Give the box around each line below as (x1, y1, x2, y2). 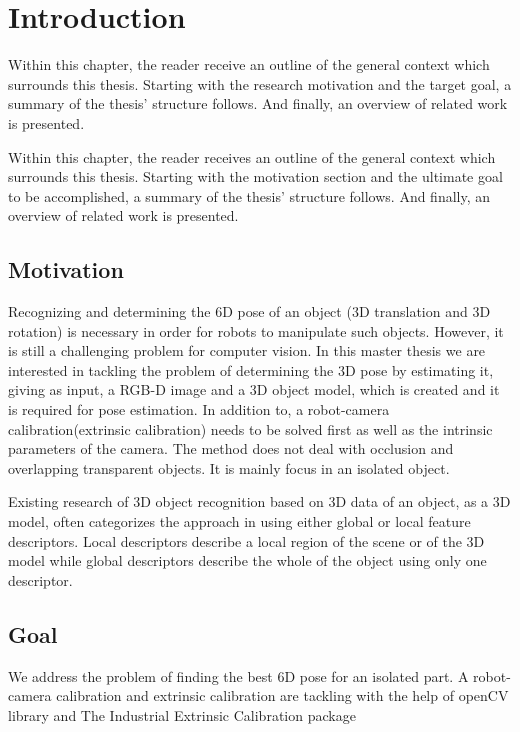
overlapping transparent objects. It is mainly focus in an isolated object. (8, 457, 450, 478)
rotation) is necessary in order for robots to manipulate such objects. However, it (8, 320, 504, 341)
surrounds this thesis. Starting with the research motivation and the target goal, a (8, 73, 512, 94)
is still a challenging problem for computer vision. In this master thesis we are (8, 340, 486, 361)
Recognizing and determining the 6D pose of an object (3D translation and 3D (8, 301, 491, 322)
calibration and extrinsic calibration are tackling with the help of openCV (56, 685, 509, 706)
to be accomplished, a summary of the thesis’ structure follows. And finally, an (8, 185, 491, 206)
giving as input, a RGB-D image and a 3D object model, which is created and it (8, 379, 500, 400)
